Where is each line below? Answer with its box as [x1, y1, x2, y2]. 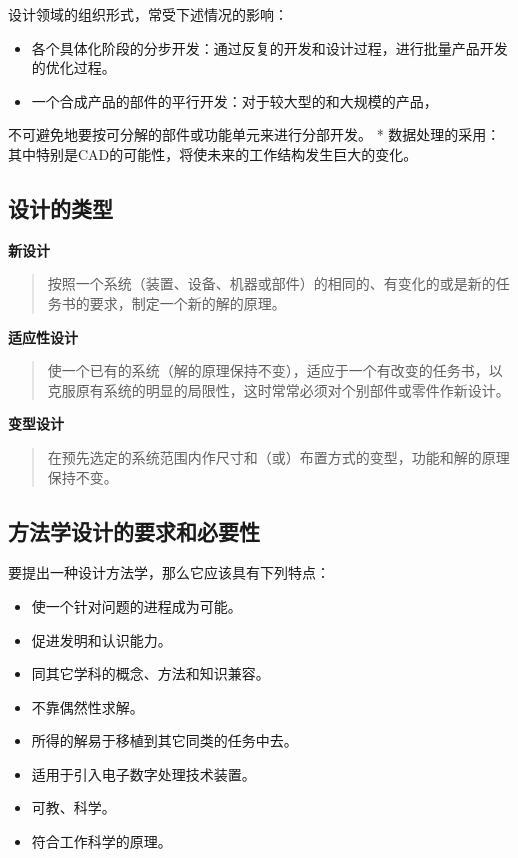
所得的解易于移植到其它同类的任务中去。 [31, 730, 298, 751]
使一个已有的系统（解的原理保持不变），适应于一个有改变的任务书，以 [47, 360, 503, 381]
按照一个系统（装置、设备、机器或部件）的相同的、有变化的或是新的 [47, 273, 496, 294]
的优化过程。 [31, 57, 116, 78]
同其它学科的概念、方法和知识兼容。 [31, 663, 270, 684]
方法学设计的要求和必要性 [8, 515, 260, 546]
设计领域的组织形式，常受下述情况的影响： [8, 4, 288, 24]
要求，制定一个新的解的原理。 [89, 292, 286, 313]
